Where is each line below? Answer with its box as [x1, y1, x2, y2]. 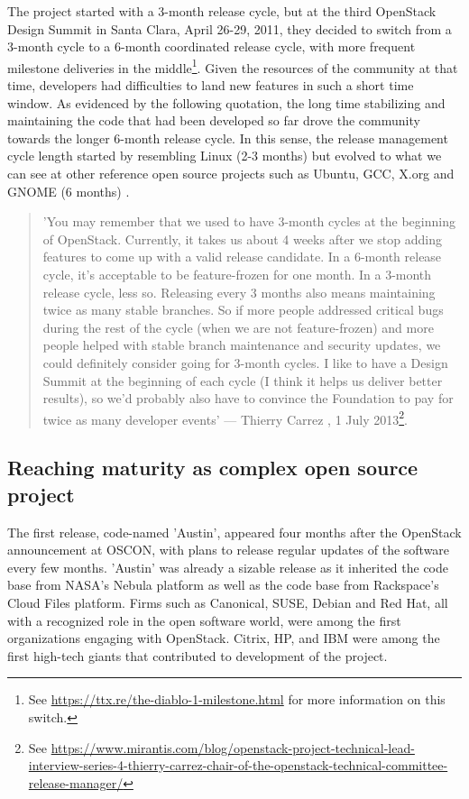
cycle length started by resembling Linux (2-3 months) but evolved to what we [7, 146, 442, 165]
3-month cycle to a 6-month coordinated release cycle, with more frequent [7, 37, 416, 56]
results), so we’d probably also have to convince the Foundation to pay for [42, 389, 454, 408]
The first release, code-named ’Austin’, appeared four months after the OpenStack [7, 522, 462, 541]
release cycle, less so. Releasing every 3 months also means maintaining [42, 282, 436, 301]
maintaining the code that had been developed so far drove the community [7, 111, 420, 130]
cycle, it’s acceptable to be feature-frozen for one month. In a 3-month [42, 264, 432, 283]
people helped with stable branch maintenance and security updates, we [42, 335, 441, 354]
